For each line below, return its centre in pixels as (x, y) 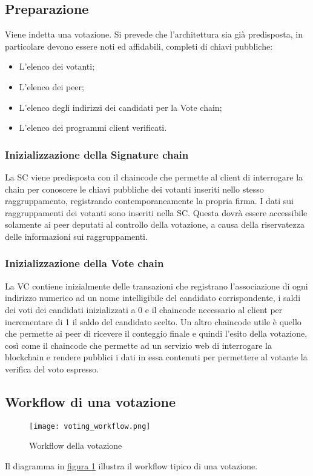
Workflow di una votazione (91, 401)
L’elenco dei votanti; (57, 66)
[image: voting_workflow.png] (90, 426)
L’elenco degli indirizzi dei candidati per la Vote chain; (120, 107)
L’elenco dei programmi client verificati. (93, 127)
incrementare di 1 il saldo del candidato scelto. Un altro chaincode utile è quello (153, 321)
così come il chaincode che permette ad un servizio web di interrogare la (138, 345)
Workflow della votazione (76, 445)
